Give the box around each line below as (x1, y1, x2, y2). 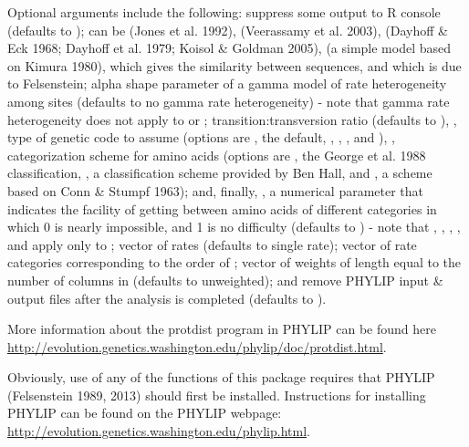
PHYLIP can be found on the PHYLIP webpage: (7, 403, 282, 422)
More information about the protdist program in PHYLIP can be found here (7, 319, 436, 338)
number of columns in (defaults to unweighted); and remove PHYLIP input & (7, 270, 443, 289)
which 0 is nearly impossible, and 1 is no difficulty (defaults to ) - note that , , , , (7, 217, 461, 236)
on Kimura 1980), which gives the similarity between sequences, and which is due (7, 56, 462, 75)
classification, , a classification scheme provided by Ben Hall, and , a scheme (7, 163, 433, 182)
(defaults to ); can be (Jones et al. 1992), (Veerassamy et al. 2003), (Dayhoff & (7, 20, 448, 39)
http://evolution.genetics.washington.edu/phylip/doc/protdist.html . (7, 337, 387, 356)
